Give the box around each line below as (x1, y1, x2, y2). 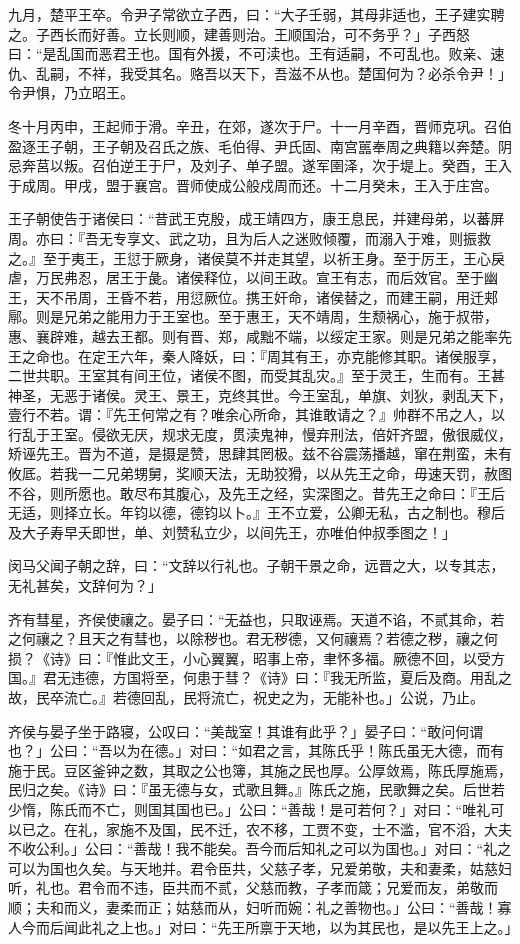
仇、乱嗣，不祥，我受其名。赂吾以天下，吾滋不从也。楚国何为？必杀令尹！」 (8, 62, 512, 83)
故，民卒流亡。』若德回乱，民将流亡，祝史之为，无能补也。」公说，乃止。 (8, 687, 484, 707)
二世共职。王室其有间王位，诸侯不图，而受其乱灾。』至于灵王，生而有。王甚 (8, 365, 505, 386)
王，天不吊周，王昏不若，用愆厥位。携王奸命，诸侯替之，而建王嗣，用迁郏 (8, 286, 498, 307)
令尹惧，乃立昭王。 (8, 82, 134, 103)
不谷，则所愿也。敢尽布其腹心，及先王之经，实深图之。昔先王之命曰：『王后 (8, 482, 505, 503)
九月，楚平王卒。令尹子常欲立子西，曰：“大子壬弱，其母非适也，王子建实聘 (8, 4, 505, 24)
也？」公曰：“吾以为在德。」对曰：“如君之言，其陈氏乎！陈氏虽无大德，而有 (8, 740, 505, 761)
